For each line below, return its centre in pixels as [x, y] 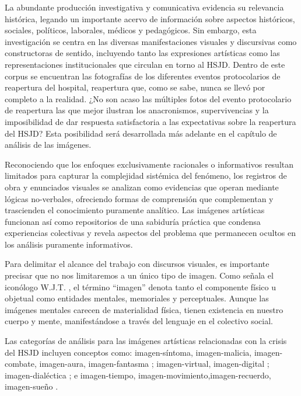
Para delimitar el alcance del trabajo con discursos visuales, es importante [137, 264]
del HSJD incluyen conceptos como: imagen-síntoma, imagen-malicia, [128, 352]
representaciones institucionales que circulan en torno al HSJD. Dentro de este [145, 64]
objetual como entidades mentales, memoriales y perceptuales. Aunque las [137, 298]
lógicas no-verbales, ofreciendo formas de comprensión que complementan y [139, 198]
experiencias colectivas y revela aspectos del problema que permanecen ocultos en [150, 233]
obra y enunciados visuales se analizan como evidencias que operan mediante [142, 187]
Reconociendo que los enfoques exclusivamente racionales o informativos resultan [149, 164]
